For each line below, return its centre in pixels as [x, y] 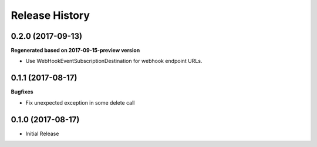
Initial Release [42, 133]
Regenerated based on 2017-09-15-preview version [75, 51]
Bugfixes [22, 92]
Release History [50, 15]
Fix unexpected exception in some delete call [80, 102]
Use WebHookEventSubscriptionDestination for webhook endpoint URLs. [114, 61]
